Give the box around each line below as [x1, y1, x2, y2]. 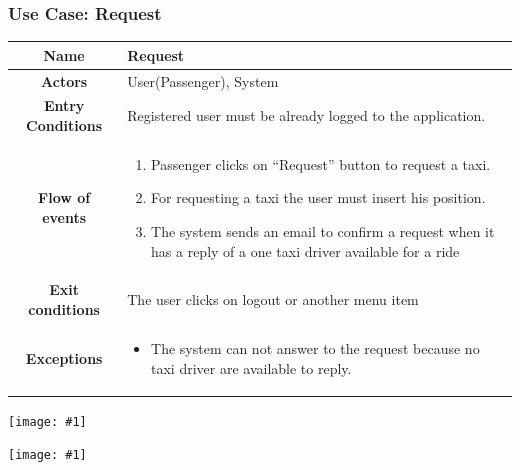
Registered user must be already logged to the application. [127, 105, 486, 126]
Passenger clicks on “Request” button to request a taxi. [151, 153, 491, 174]
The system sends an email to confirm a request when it [151, 221, 495, 242]
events [42, 207, 87, 228]
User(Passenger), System [127, 70, 279, 91]
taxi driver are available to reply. [151, 357, 352, 378]
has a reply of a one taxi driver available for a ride [151, 240, 460, 261]
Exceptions [25, 347, 103, 368]
